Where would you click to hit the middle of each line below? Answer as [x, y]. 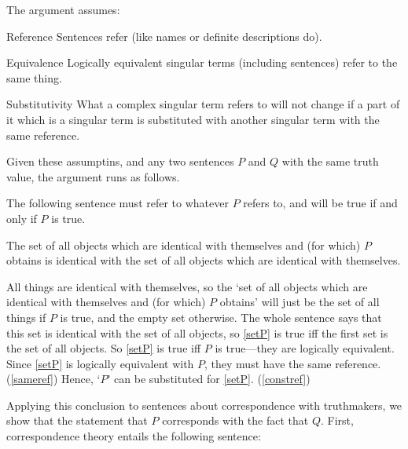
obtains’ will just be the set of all [300, 302]
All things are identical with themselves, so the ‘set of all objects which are [187, 286]
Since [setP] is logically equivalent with [100, 363]
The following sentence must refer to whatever [118, 203]
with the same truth [330, 161]
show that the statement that [77, 420]
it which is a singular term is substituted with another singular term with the [193, 119]
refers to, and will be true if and [320, 203]
